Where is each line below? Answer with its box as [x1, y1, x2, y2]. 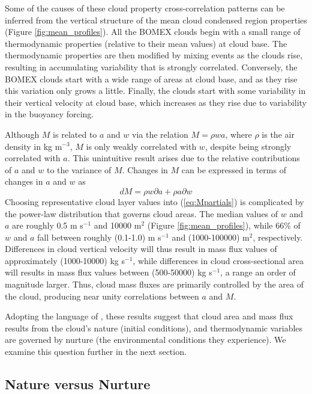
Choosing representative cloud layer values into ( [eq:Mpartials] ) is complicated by [5, 195, 304, 208]
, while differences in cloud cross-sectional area [133, 254, 304, 266]
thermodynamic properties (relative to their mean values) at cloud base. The [5, 37, 287, 49]
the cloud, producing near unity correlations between [5, 289, 199, 302]
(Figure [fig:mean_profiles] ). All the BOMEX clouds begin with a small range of [5, 25, 301, 38]
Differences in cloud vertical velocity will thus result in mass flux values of [5, 242, 277, 255]
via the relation [132, 128, 188, 140]
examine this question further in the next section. [5, 345, 187, 358]
